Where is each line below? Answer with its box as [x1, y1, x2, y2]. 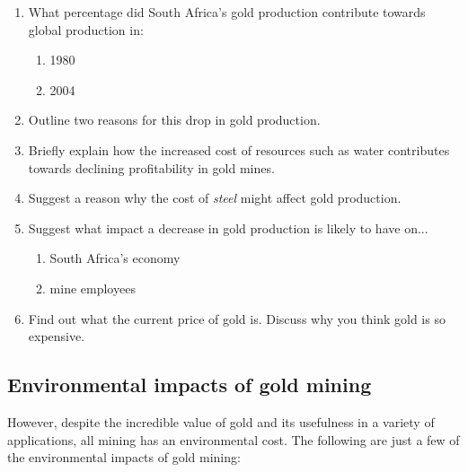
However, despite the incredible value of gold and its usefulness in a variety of [7, 412, 435, 431]
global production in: [28, 20, 144, 39]
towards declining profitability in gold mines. [28, 158, 275, 177]
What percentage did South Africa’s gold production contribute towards [28, 3, 426, 21]
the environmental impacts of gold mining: [7, 448, 241, 467]
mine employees [49, 278, 136, 297]
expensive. [28, 327, 85, 345]
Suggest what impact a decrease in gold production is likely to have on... [28, 218, 428, 237]
